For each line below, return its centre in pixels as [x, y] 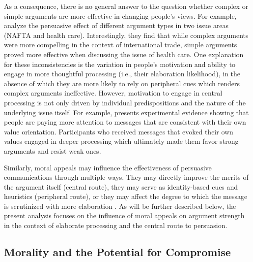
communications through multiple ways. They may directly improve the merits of [126, 177]
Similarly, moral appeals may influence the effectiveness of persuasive [108, 167]
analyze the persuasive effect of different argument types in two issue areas [116, 25]
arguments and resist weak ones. [53, 150]
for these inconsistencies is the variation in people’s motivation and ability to [120, 64]
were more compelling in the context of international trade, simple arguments [121, 45]
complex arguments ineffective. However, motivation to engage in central [113, 93]
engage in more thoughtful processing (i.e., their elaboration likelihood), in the [122, 74]
